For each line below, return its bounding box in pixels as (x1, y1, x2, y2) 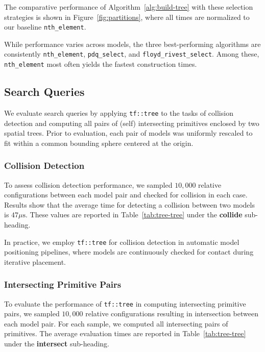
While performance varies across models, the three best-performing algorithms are (4, 38, 261, 49)
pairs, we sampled (4, 308, 60, 319)
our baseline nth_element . (4, 21, 86, 32)
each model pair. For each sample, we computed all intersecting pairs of (4, 318, 228, 329)
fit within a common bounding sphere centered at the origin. (4, 137, 194, 148)
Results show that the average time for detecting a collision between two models (4, 199, 255, 210)
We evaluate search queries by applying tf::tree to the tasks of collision (4, 107, 233, 118)
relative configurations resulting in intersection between (85, 308, 258, 319)
